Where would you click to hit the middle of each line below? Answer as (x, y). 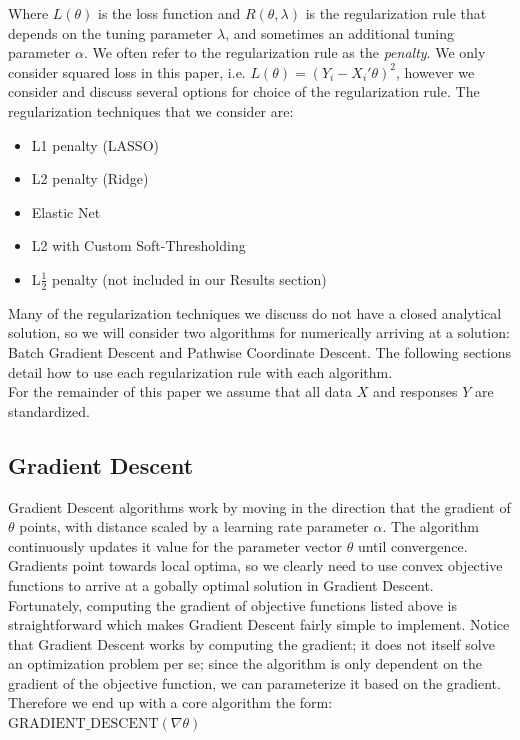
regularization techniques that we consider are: (151, 110)
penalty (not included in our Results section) (189, 278)
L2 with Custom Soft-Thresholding (138, 245)
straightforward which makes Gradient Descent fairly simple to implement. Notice (259, 624)
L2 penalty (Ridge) (90, 178)
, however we (435, 71)
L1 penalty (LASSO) (95, 144)
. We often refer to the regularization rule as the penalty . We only (284, 52)
